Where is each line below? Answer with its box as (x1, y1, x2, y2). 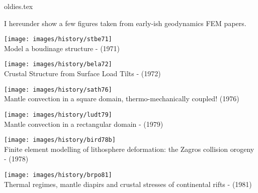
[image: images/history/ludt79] (4, 111, 112, 118)
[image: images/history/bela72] (4, 61, 112, 68)
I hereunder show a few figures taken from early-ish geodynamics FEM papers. (4, 18, 246, 28)
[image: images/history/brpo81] (4, 171, 112, 179)
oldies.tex (4, 1, 33, 11)
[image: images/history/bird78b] (4, 136, 116, 144)
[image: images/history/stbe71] (4, 36, 112, 43)
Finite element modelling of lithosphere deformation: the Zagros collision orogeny (4, 143, 254, 154)
